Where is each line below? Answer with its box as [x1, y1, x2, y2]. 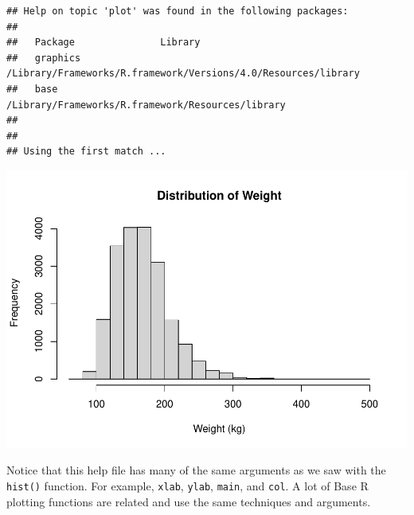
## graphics [6, 52, 81, 64]
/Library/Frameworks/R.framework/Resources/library [6, 99, 286, 111]
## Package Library [6, 37, 201, 49]
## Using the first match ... [6, 146, 166, 158]
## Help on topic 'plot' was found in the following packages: [6, 6, 349, 17]
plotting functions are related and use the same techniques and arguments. [6, 493, 371, 509]
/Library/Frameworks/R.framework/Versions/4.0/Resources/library [6, 68, 360, 80]
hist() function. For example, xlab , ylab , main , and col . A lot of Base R [6, 478, 369, 494]
